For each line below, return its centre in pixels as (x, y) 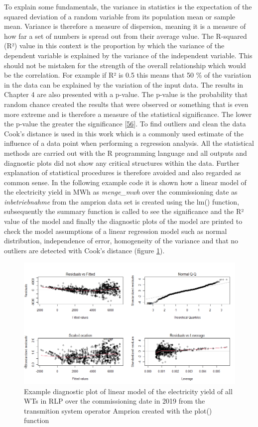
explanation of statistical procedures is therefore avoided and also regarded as (123, 172)
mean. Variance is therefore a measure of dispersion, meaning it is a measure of (125, 26)
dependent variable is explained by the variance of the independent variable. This (128, 55)
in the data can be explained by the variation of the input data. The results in (124, 84)
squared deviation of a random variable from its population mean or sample (120, 16)
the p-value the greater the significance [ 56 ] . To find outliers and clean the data (125, 124)
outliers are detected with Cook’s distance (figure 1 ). (84, 250)
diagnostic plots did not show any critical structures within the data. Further (122, 162)
